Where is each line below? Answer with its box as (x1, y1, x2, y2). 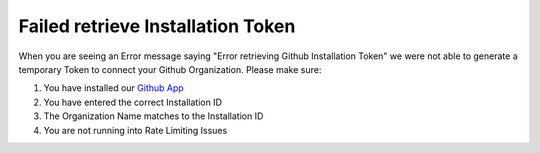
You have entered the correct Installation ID (43, 96, 222, 108)
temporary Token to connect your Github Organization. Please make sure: (18, 63, 322, 75)
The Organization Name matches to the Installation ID (43, 110, 264, 122)
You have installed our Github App (43, 82, 184, 94)
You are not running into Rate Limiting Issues (43, 124, 228, 136)
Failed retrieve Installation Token (18, 15, 296, 37)
